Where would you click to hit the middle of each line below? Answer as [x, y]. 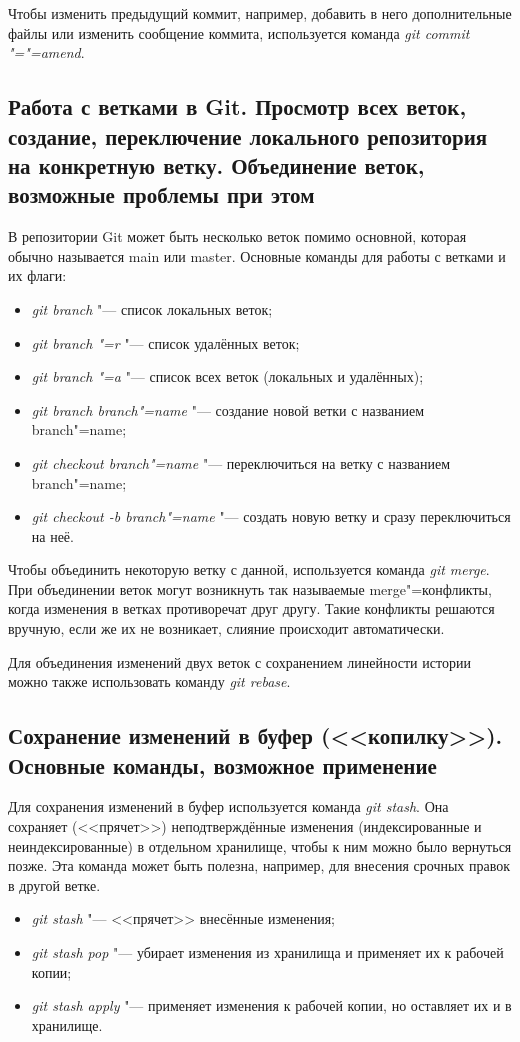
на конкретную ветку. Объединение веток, [216, 164]
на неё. [52, 535]
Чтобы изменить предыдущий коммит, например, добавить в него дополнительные [260, 13]
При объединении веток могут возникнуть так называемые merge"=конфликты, [250, 588]
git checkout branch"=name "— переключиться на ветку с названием [241, 462]
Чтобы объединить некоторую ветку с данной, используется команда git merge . [249, 569]
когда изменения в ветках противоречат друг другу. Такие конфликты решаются [251, 608]
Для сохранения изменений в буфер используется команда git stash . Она [228, 806]
